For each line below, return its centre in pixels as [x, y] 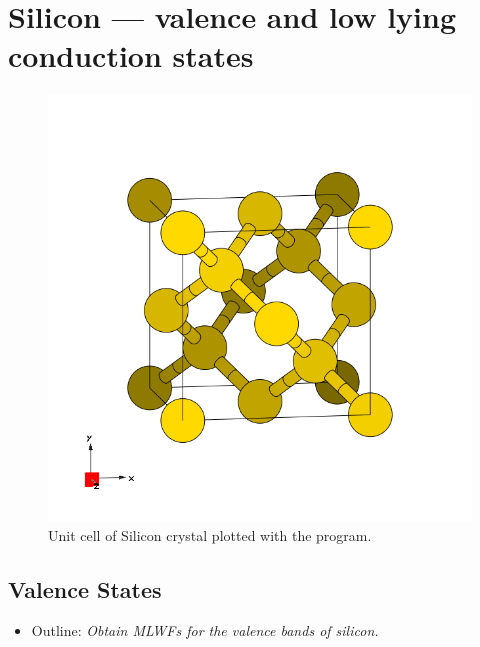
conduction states [131, 55]
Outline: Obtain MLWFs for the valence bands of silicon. [205, 630]
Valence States [85, 588]
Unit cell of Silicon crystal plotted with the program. [210, 534]
